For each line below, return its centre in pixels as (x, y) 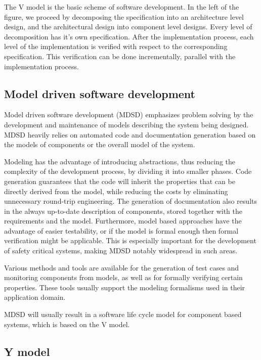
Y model (27, 351)
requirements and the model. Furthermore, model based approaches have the (123, 221)
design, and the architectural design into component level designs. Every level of (128, 27)
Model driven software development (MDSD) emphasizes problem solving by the (129, 115)
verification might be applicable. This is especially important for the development (130, 240)
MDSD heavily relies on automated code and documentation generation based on (130, 134)
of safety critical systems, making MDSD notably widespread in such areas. (121, 251)
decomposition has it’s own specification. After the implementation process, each (129, 36)
